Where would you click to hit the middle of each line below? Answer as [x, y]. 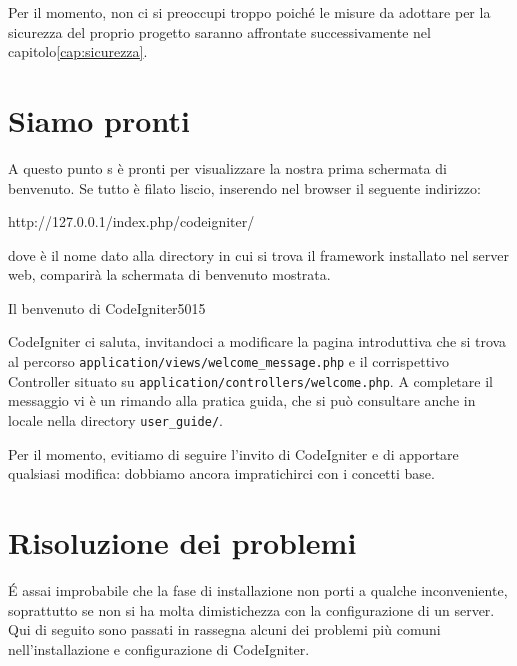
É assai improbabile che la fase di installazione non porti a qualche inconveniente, [258, 589]
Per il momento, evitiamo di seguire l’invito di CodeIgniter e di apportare [233, 453]
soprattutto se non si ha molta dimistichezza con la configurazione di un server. [251, 609]
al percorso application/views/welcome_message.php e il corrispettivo [228, 361]
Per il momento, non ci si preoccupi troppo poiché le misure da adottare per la [249, 12]
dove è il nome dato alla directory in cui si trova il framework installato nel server [258, 254]
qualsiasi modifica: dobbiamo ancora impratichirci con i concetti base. [221, 473]
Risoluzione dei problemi [182, 542]
